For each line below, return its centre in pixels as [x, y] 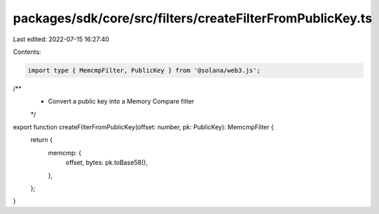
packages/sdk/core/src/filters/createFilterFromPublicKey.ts [193, 18]
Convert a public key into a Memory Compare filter [121, 101]
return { [41, 140]
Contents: [27, 52]
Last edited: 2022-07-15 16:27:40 [61, 39]
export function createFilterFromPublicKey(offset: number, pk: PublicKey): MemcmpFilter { [143, 127]
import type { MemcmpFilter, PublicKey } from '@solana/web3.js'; [144, 70]
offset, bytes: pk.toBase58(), [107, 163]
